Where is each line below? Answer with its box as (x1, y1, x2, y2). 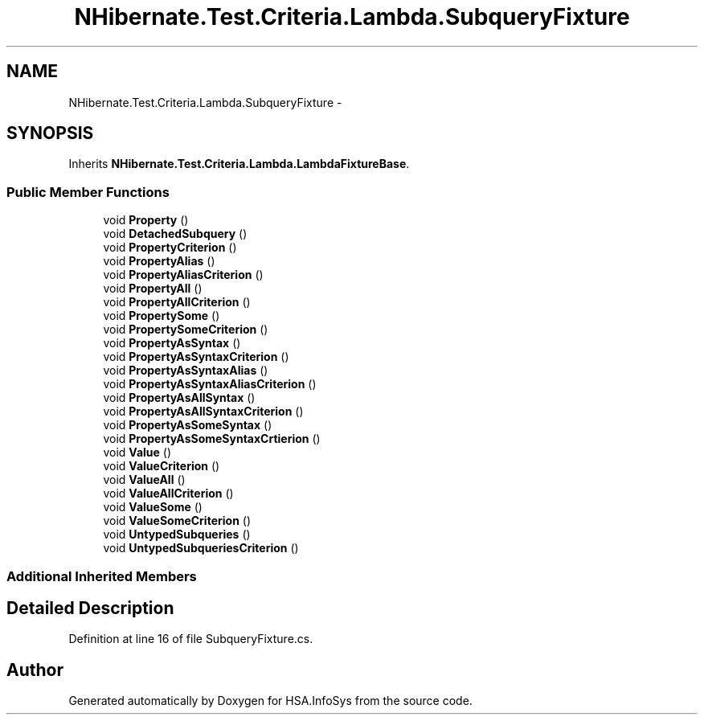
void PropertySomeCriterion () (103, 322, 268, 337)
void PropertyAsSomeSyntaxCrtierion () (103, 432, 321, 446)
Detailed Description (6, 597, 174, 618)
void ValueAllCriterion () (103, 486, 234, 501)
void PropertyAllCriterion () (103, 295, 251, 309)
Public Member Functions (6, 183, 170, 200)
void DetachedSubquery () (103, 227, 248, 241)
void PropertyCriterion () (103, 240, 237, 255)
